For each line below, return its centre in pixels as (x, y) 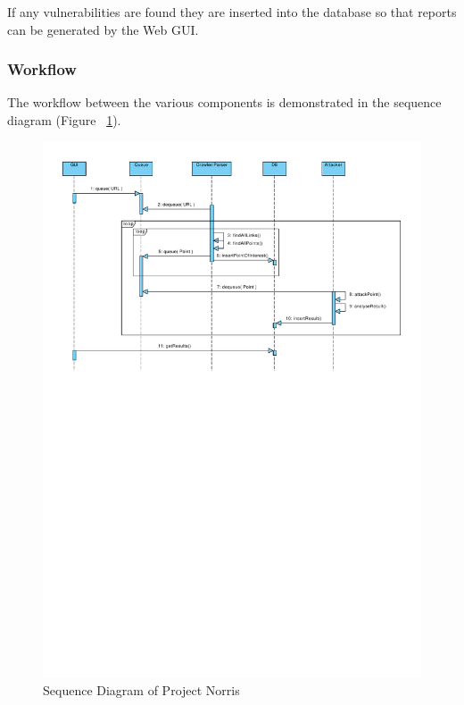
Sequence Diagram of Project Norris (141, 690)
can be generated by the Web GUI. (103, 29)
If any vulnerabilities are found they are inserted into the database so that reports (232, 12)
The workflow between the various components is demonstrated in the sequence (224, 102)
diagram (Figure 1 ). (64, 120)
